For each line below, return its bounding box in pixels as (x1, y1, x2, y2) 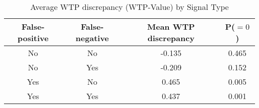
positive (17, 32, 49, 44)
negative (75, 32, 109, 44)
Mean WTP (147, 21, 195, 32)
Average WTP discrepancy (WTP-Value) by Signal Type (30, 1, 229, 12)
